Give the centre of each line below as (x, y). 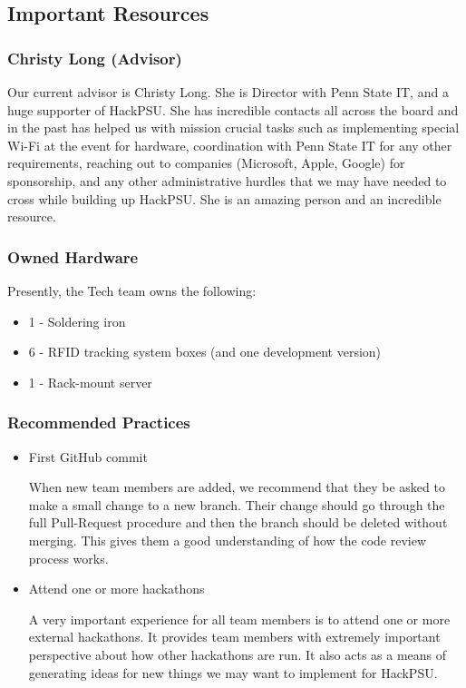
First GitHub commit (88, 456)
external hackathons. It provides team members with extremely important (234, 637)
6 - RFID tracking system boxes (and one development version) (205, 352)
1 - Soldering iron (77, 321)
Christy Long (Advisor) (95, 58)
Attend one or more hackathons (116, 589)
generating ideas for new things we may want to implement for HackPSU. (233, 672)
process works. (68, 558)
